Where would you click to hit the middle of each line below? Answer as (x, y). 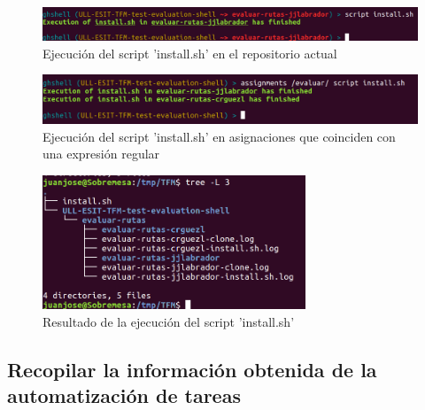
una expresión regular (101, 154)
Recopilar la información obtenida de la (192, 369)
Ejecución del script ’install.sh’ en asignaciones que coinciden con (219, 136)
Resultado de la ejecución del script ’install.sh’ (169, 321)
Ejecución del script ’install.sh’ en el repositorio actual (190, 53)
